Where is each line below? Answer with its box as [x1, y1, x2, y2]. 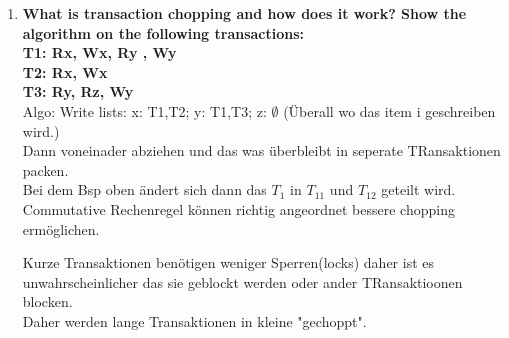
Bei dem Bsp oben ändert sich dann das [22, 179, 267, 200]
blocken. [22, 291, 73, 312]
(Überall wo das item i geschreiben [283, 100, 496, 121]
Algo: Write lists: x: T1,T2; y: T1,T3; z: [22, 100, 267, 121]
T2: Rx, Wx [22, 61, 108, 82]
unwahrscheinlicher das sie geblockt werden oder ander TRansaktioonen [22, 271, 463, 292]
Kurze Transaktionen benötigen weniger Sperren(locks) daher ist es [22, 252, 435, 273]
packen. [22, 159, 69, 180]
